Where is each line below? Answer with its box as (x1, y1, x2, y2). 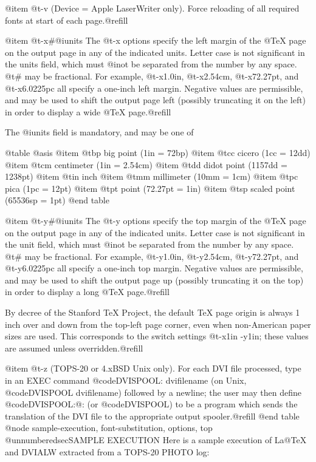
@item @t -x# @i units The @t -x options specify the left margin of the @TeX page (5, 34, 306, 47)
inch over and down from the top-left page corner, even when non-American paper (5, 318, 311, 330)
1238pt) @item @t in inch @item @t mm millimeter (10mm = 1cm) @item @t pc (5, 170, 298, 183)
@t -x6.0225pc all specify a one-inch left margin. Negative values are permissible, (5, 81, 303, 94)
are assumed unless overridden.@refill (5, 341, 143, 354)
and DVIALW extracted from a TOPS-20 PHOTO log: (5, 445, 210, 458)
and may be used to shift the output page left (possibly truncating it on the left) (5, 93, 306, 106)
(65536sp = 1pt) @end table (5, 194, 109, 206)
